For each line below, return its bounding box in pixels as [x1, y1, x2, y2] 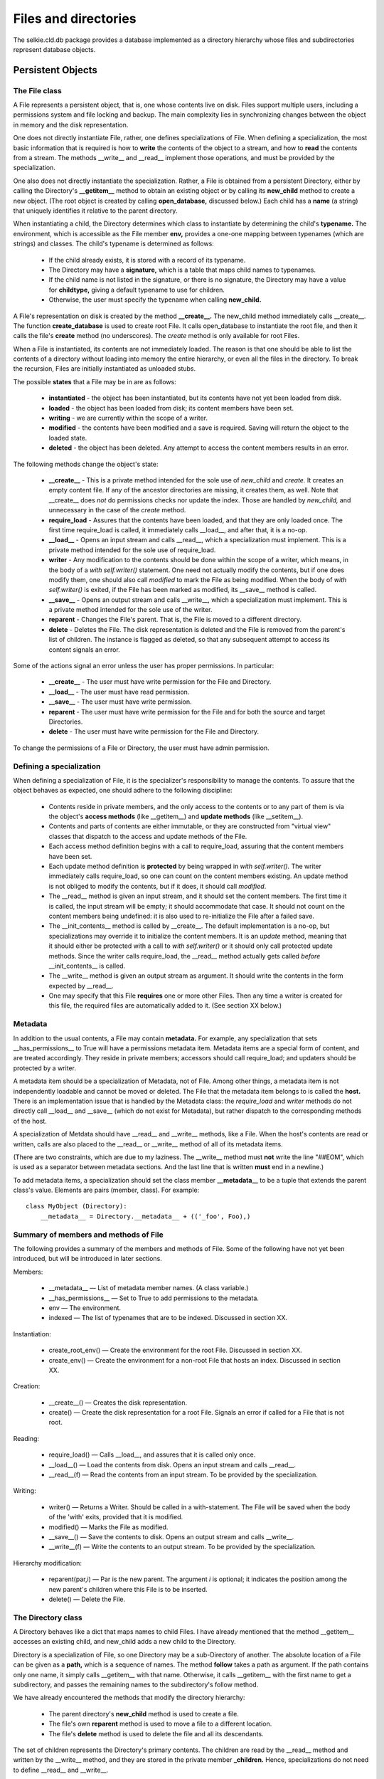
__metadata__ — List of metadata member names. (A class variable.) [48, 1284, 249, 1292]
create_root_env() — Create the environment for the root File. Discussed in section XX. [48, 1346, 302, 1355]
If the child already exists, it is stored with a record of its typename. [48, 255, 246, 264]
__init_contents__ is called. [48, 961, 126, 970]
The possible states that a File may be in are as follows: [13, 377, 177, 386]
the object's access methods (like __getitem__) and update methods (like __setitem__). [48, 812, 304, 821]
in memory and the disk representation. [13, 120, 129, 129]
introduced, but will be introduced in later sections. [13, 1255, 163, 1263]
